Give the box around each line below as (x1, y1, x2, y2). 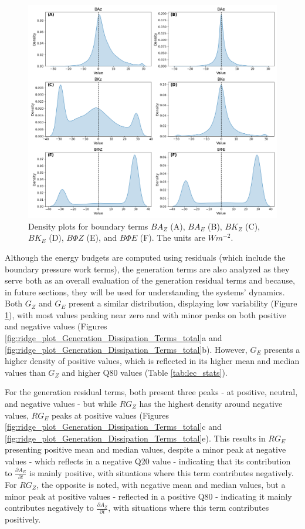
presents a (264, 343, 300, 355)
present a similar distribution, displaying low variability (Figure (68, 297, 297, 309)
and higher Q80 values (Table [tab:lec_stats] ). (62, 366, 228, 378)
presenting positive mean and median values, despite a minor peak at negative (5, 443, 286, 456)
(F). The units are (140, 231, 205, 244)
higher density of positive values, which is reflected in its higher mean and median (5, 355, 300, 367)
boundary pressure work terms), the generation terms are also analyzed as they (5, 262, 290, 275)
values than (5, 366, 46, 378)
